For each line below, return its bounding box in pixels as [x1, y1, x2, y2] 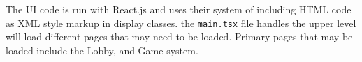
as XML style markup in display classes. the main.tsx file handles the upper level [6, 15, 356, 30]
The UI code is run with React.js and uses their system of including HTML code [6, 2, 352, 16]
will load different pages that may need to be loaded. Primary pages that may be [6, 29, 353, 44]
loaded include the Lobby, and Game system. [6, 42, 198, 57]
